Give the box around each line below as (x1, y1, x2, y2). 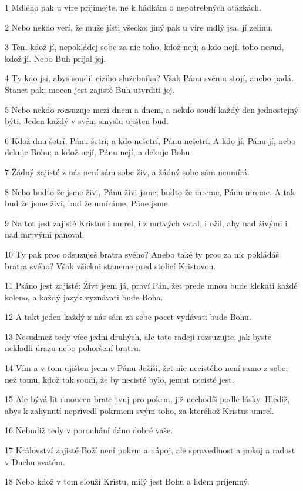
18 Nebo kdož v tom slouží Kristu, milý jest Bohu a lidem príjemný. (5, 475, 250, 487)
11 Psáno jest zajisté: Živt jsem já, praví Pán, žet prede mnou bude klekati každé (5, 279, 298, 292)
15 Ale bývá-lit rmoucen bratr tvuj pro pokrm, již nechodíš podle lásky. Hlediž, (5, 393, 290, 405)
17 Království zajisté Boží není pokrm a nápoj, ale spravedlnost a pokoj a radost (5, 444, 295, 456)
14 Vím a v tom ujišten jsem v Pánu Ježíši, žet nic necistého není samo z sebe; (5, 362, 288, 374)
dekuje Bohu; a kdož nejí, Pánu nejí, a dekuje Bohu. (5, 146, 193, 158)
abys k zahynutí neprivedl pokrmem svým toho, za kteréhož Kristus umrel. (5, 404, 275, 416)
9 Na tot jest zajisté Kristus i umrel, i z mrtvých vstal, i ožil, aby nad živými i (5, 216, 288, 229)
